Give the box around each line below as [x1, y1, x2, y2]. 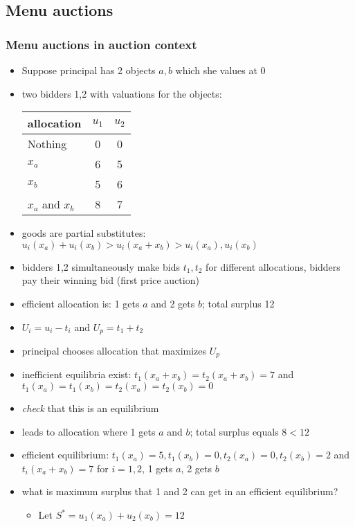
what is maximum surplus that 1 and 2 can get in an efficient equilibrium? [21, 484, 338, 499]
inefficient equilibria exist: [21, 367, 131, 382]
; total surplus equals [190, 424, 279, 438]
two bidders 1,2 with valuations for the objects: [21, 86, 222, 100]
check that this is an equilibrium [21, 401, 159, 416]
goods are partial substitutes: [21, 226, 146, 240]
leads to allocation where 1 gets [21, 424, 156, 438]
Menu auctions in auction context [6, 35, 197, 53]
